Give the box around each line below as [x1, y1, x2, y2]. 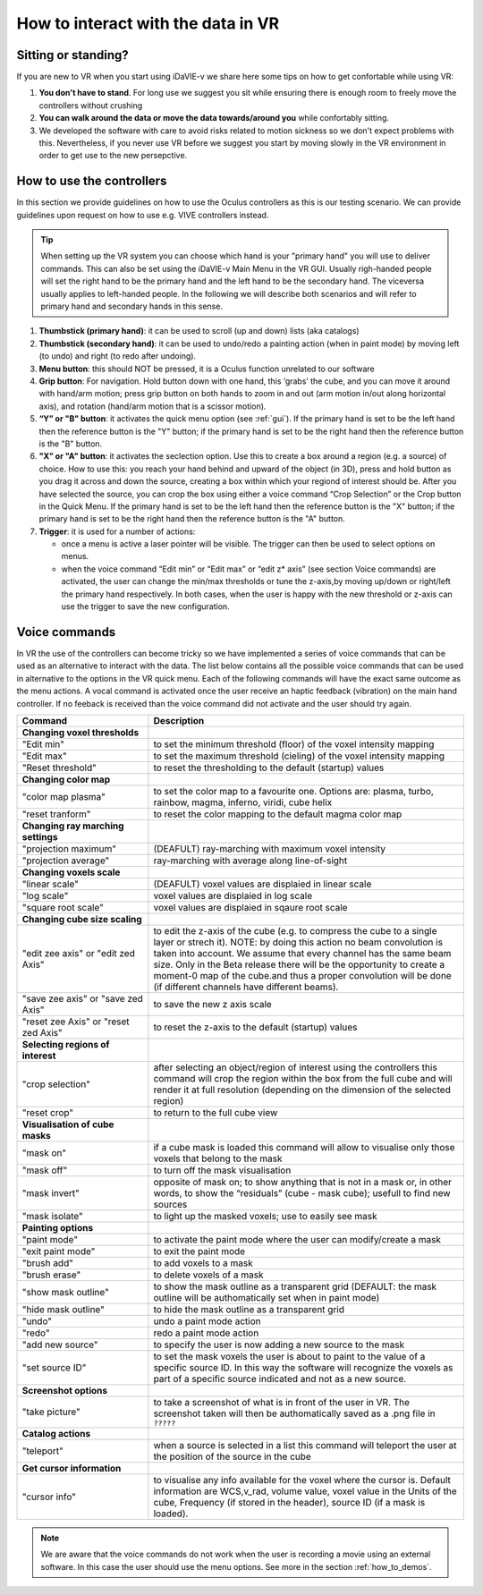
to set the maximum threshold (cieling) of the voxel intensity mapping [153, 750, 445, 762]
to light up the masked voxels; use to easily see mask [153, 1209, 377, 1222]
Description [153, 714, 205, 726]
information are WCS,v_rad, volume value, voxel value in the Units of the [153, 1485, 458, 1497]
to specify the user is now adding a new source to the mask [153, 1338, 405, 1351]
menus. [61, 551, 89, 562]
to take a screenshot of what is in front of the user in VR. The [153, 1396, 411, 1408]
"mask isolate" [21, 1209, 84, 1222]
